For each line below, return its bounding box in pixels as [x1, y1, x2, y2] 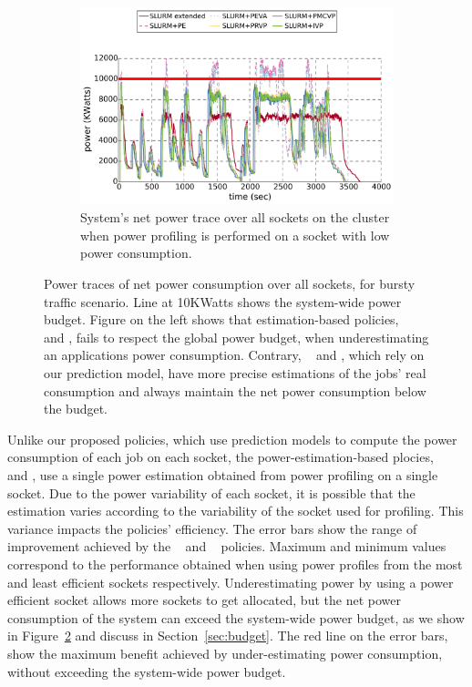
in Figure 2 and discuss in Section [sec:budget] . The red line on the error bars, [7, 626, 448, 645]
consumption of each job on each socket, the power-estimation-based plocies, [7, 447, 434, 467]
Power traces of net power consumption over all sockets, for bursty [44, 274, 416, 293]
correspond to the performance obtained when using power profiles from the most [7, 554, 463, 573]
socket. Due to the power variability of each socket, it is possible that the [7, 483, 416, 502]
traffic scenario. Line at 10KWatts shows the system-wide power [44, 292, 402, 311]
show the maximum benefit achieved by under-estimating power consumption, [7, 643, 443, 662]
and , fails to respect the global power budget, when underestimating [44, 327, 429, 346]
